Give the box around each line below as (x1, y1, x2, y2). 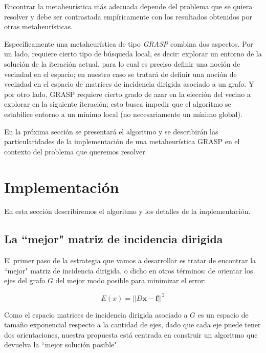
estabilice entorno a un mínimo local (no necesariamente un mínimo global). (4, 108, 242, 119)
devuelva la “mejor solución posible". (4, 339, 119, 350)
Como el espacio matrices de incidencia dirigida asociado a (4, 309, 188, 320)
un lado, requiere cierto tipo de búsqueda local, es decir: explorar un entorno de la (4, 48, 262, 59)
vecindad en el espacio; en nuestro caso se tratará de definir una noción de (4, 68, 237, 79)
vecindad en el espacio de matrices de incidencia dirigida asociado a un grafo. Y (4, 79, 254, 89)
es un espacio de (197, 309, 249, 320)
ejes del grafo (4, 275, 46, 286)
